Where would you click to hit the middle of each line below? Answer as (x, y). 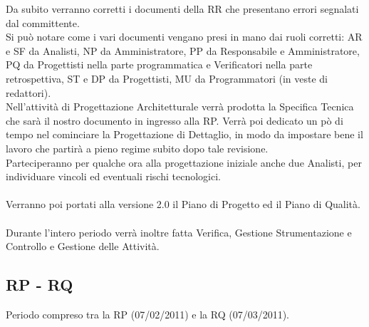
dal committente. (43, 22)
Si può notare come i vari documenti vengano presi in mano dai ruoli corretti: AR (184, 37)
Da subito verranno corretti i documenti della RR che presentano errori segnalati (182, 9)
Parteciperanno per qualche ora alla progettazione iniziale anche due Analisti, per (184, 162)
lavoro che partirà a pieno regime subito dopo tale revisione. (137, 148)
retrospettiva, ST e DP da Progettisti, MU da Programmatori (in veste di (167, 78)
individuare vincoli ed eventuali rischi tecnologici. (113, 176)
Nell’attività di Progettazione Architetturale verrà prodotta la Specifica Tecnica (180, 107)
